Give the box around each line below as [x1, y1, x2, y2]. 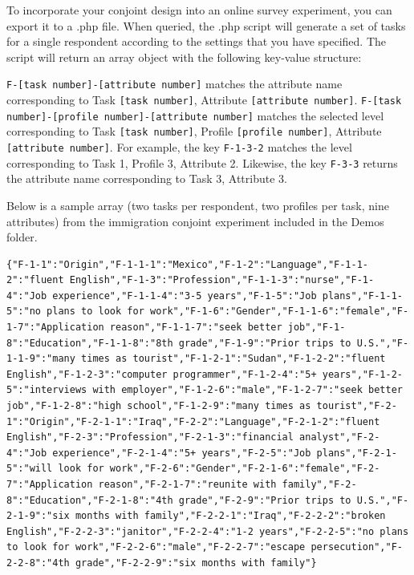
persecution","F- [310, 541, 403, 553]
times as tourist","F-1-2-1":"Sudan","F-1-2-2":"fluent [81, 353, 386, 365]
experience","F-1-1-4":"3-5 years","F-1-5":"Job [52, 290, 317, 302]
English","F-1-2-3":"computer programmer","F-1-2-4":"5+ [6, 368, 317, 380]
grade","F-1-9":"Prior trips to [178, 337, 351, 349]
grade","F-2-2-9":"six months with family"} [75, 557, 317, 569]
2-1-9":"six [6, 510, 70, 522]
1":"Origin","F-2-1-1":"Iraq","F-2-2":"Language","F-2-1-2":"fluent [6, 415, 380, 427]
